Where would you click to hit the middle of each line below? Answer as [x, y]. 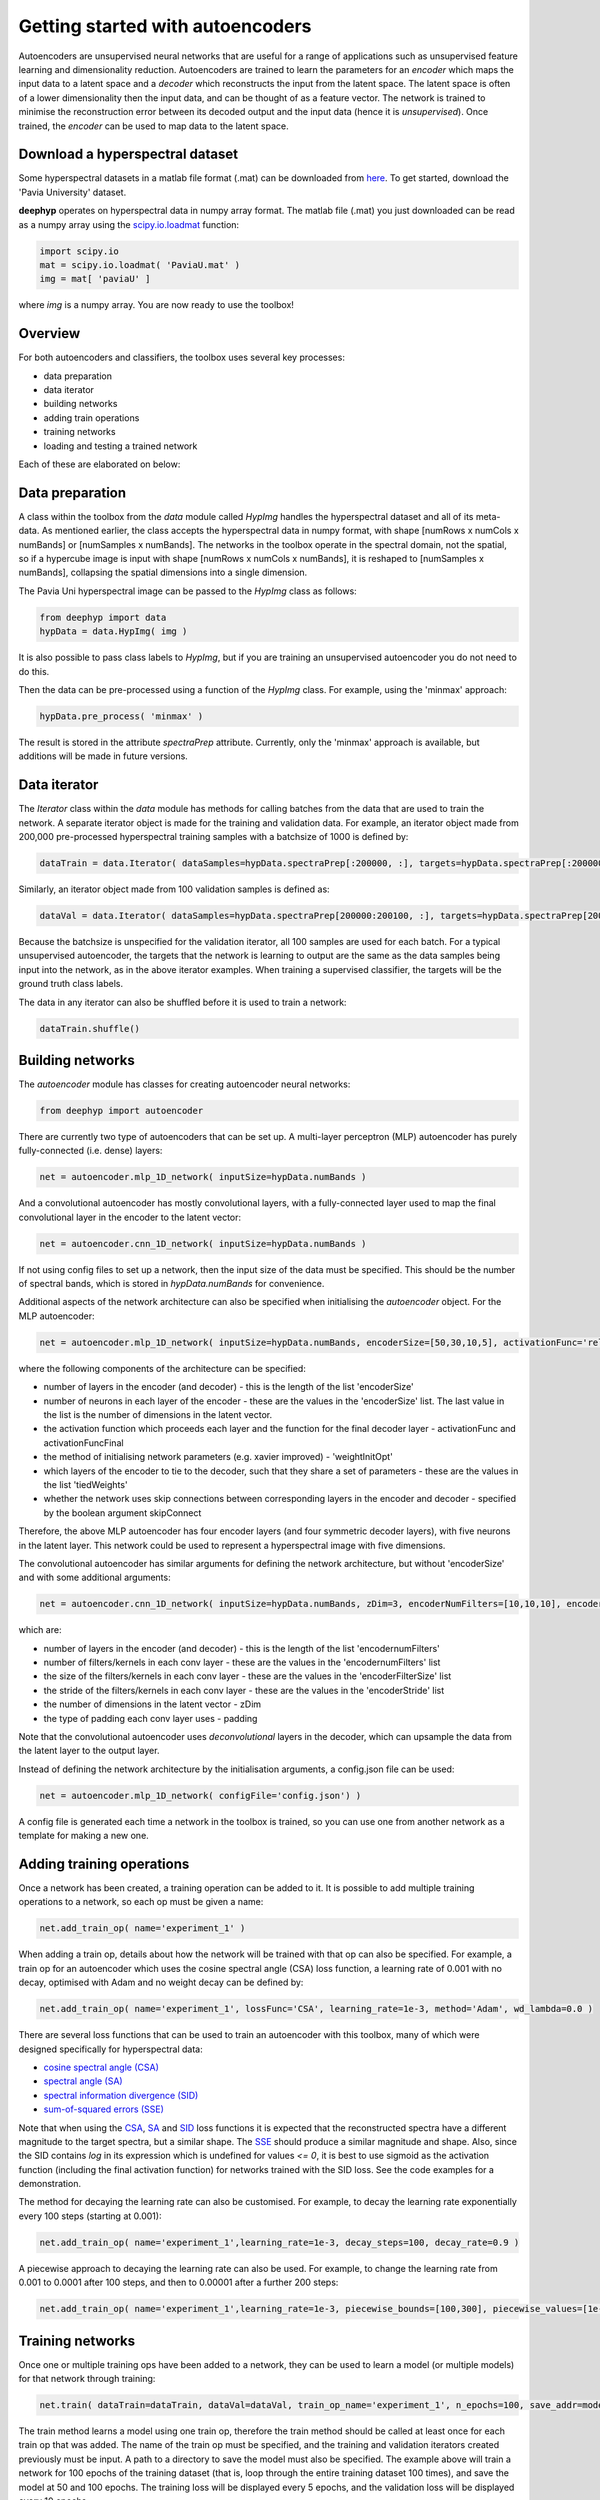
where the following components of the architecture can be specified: [162, 1368]
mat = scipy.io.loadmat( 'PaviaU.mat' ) [139, 264]
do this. [34, 671]
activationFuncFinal [83, 1442]
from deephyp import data [103, 617]
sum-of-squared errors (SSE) [104, 2109]
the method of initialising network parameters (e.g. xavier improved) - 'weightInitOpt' [218, 1457]
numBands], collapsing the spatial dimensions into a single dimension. [163, 572]
